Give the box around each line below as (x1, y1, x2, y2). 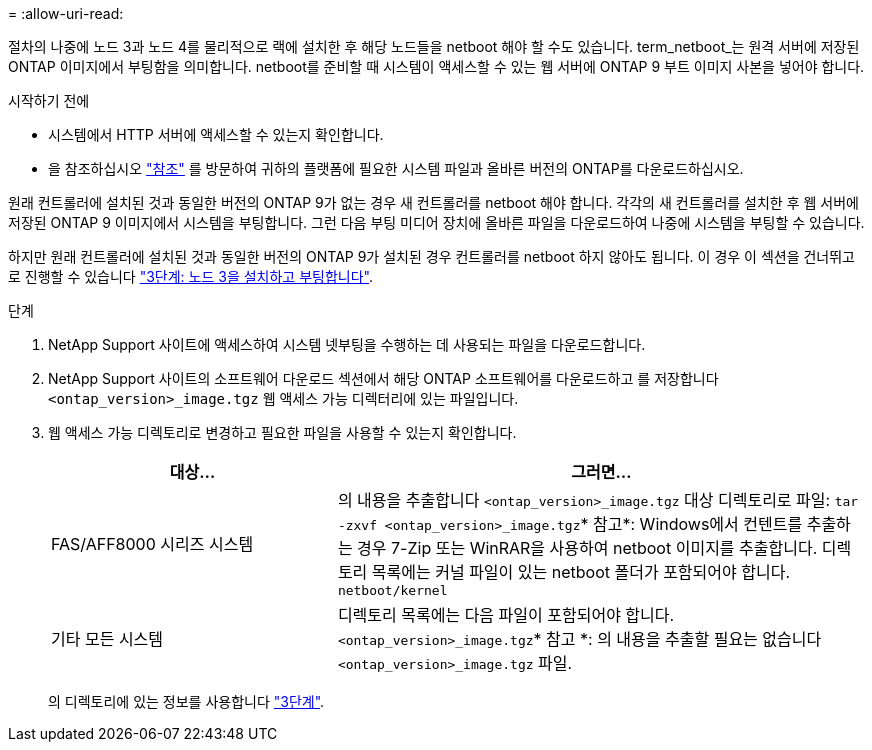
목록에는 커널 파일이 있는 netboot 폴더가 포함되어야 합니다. (371, 562, 791, 582)
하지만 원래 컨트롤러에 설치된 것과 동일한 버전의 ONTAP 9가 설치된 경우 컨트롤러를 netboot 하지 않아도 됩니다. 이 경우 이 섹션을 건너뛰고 (8, 248, 855, 265)
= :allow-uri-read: (8, 5, 124, 22)
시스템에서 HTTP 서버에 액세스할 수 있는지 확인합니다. (48, 126, 384, 143)
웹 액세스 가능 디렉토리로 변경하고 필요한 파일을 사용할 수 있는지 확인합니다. (48, 424, 517, 441)
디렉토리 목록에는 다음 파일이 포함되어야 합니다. (337, 605, 675, 625)
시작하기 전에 (8, 92, 90, 109)
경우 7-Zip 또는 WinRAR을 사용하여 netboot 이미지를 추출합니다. (357, 538, 818, 558)
